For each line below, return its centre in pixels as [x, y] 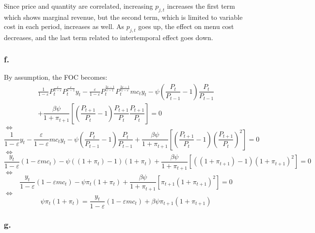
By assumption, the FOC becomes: [56, 77]
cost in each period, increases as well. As [64, 26]
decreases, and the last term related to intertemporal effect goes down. [109, 37]
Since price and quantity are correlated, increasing [79, 6]
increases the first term [201, 6]
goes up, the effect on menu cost [186, 26]
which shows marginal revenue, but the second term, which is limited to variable [123, 17]
